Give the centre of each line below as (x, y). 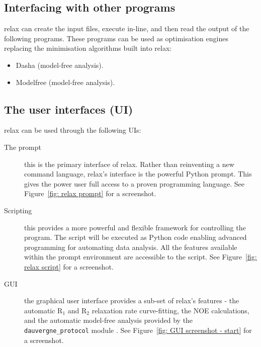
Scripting (18, 210)
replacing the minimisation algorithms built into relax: (88, 48)
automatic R (43, 310)
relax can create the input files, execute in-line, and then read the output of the (127, 28)
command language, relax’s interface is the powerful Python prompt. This (138, 174)
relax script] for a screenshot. (69, 266)
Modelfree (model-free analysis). (65, 82)
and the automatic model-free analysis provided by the (109, 320)
